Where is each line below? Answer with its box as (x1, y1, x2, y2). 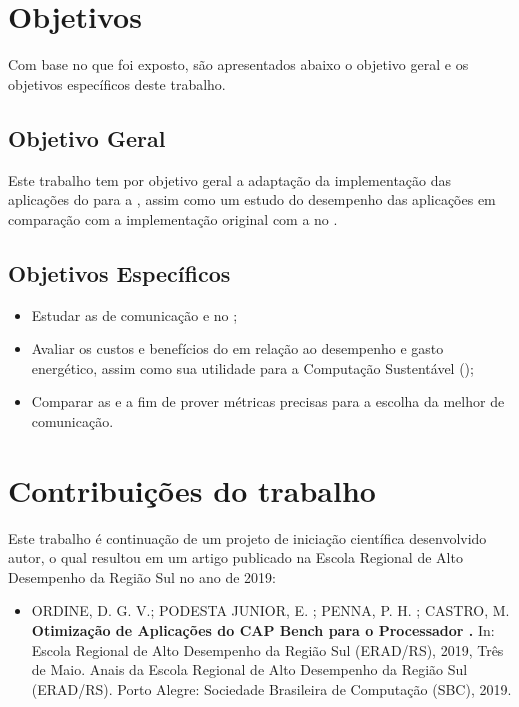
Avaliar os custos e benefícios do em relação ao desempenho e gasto (31, 338, 444, 359)
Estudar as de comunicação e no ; (31, 304, 238, 325)
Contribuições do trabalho (8, 469, 376, 510)
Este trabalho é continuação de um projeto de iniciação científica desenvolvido (8, 527, 487, 548)
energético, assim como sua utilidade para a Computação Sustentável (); (31, 357, 474, 378)
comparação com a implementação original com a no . (8, 208, 338, 229)
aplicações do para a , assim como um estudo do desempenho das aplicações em (8, 189, 496, 210)
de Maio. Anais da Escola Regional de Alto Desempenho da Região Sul (31, 659, 468, 680)
